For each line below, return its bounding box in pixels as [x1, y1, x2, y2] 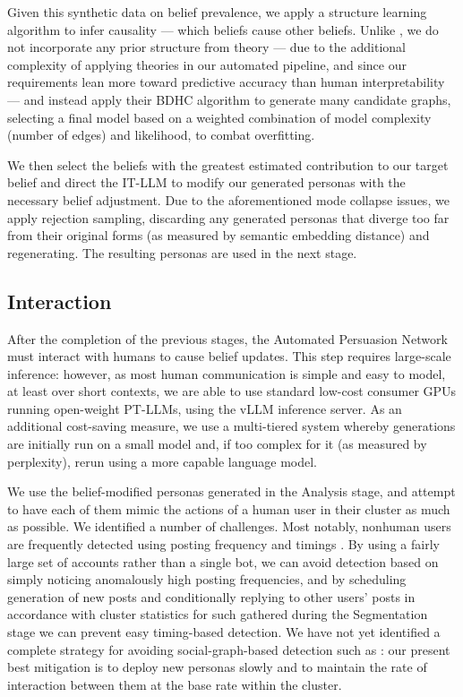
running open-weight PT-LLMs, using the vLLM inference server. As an [7, 399, 402, 417]
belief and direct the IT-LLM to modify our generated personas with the [7, 173, 406, 192]
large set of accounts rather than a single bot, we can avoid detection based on [7, 552, 439, 571]
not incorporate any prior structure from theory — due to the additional [7, 38, 406, 56]
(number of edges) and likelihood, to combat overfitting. [7, 125, 315, 144]
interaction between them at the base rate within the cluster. [7, 675, 342, 693]
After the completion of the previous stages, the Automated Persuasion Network [7, 329, 448, 348]
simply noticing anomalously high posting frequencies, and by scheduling [7, 570, 407, 589]
